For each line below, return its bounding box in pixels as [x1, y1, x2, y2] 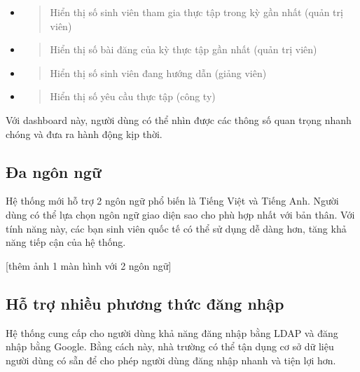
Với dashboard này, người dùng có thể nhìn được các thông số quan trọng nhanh [6, 112, 352, 127]
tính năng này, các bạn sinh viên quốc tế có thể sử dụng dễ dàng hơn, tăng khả [6, 221, 347, 235]
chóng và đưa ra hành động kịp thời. [6, 126, 162, 141]
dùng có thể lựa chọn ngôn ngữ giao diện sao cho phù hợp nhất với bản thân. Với [6, 207, 355, 221]
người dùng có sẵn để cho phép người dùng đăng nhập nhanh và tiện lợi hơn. [6, 352, 336, 367]
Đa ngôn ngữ [6, 160, 102, 182]
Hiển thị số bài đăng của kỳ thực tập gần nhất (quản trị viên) [50, 42, 317, 57]
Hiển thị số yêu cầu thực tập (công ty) [50, 89, 216, 104]
